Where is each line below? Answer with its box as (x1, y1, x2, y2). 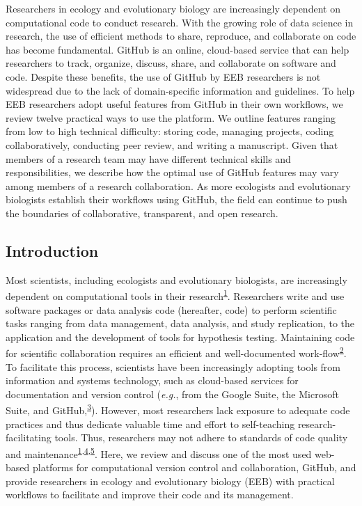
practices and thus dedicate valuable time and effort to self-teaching (6, 416, 295, 431)
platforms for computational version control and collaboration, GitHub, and (32, 460, 356, 475)
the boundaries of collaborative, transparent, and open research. (6, 205, 278, 220)
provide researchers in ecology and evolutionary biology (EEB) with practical (6, 473, 335, 488)
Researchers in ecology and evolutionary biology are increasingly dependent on (6, 1, 340, 15)
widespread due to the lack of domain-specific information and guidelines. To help (6, 83, 355, 97)
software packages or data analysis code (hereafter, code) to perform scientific (6, 302, 337, 317)
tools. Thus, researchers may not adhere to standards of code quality (54, 430, 348, 445)
